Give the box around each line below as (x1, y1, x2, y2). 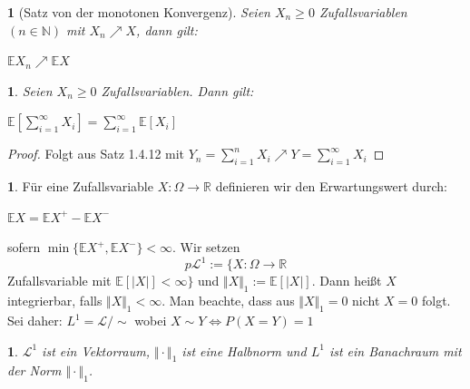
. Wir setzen (172, 238, 240, 257)
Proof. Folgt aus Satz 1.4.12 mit (7, 144, 185, 163)
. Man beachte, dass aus (162, 291, 295, 310)
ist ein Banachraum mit (328, 341, 462, 360)
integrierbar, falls (7, 291, 103, 310)
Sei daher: (7, 311, 63, 330)
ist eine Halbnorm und (181, 341, 307, 360)
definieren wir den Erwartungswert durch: (215, 177, 447, 196)
